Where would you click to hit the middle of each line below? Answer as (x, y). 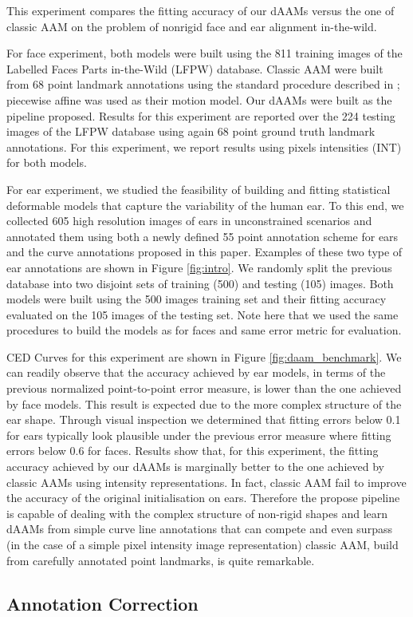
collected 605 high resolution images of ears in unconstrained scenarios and (189, 221)
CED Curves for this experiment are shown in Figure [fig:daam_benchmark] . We (204, 356)
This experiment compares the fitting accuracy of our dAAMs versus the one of (201, 10)
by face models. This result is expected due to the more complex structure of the (204, 403)
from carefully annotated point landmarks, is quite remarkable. (161, 560)
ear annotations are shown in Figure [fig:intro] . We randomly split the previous (199, 267)
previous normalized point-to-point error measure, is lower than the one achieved (204, 388)
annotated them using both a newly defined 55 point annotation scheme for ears (203, 236)
